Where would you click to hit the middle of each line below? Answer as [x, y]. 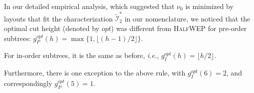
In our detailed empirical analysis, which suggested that [89, 6]
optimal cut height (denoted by [52, 28]
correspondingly [28, 83]
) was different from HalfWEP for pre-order [179, 28]
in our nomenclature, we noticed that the [187, 18]
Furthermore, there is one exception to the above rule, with [95, 73]
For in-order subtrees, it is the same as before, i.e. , [82, 55]
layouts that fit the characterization [58, 18]
